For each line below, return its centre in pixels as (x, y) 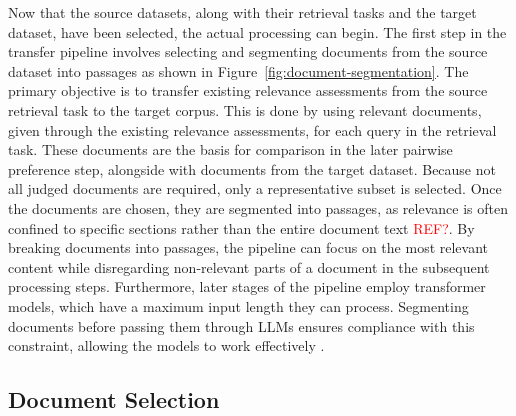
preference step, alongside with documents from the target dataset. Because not (252, 168)
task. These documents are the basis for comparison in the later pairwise (230, 149)
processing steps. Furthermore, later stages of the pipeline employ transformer (247, 286)
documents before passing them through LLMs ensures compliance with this (241, 325)
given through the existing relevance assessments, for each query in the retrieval (252, 129)
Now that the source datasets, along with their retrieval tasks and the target (242, 12)
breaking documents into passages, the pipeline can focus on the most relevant (248, 247)
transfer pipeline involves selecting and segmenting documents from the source (248, 51)
